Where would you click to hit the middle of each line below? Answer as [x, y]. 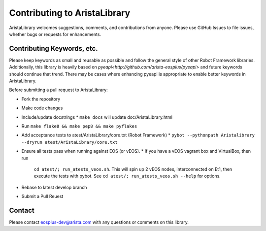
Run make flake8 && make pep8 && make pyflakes [79, 126]
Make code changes [42, 108]
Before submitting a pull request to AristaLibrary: [58, 90]
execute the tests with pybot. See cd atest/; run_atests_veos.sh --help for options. [127, 176]
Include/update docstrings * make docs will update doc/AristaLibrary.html [97, 117]
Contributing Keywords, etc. [53, 49]
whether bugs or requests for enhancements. [55, 34]
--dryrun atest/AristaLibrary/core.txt [69, 142]
